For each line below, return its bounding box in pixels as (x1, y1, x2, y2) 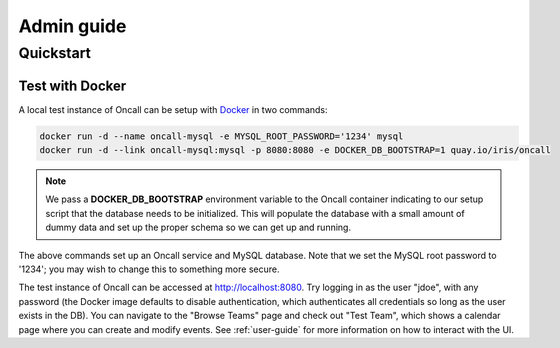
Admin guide (18, 15, 127, 37)
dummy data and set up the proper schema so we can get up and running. (45, 221, 352, 234)
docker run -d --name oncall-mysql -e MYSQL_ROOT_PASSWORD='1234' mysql (39, 130, 404, 142)
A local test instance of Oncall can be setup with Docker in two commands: (18, 103, 329, 115)
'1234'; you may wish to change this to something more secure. (18, 263, 280, 275)
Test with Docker (18, 77, 127, 94)
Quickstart (18, 44, 92, 62)
